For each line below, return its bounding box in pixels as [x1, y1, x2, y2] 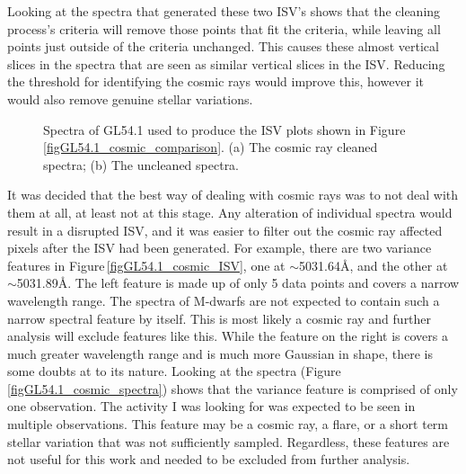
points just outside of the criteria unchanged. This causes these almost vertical [7, 37, 439, 56]
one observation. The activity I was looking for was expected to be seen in [7, 397, 416, 416]
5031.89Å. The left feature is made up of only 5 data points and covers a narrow [16, 273, 460, 292]
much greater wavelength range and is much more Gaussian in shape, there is [7, 344, 433, 362]
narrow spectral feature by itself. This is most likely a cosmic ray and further [7, 309, 432, 327]
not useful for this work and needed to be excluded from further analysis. [7, 450, 410, 469]
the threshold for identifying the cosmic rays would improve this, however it [7, 72, 425, 91]
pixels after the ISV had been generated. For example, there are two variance [7, 238, 432, 257]
